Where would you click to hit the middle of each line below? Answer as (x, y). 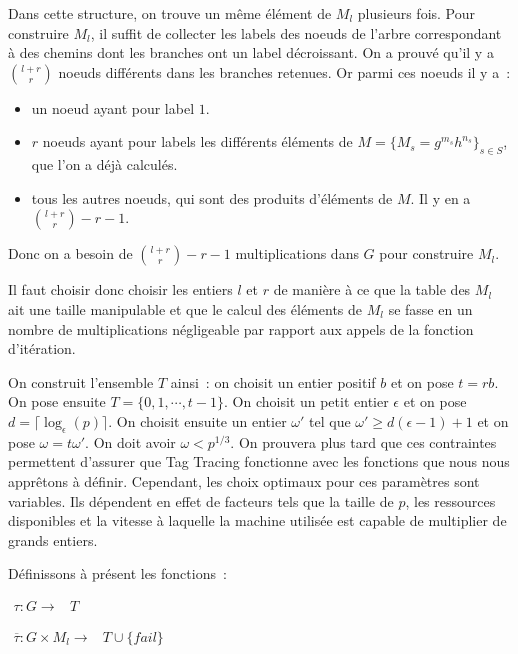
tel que (330, 420)
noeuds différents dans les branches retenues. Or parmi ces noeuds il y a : (284, 71)
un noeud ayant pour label (113, 107)
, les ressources (450, 500)
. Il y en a (440, 197)
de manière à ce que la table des (372, 289)
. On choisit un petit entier (306, 401)
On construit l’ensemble (81, 381)
